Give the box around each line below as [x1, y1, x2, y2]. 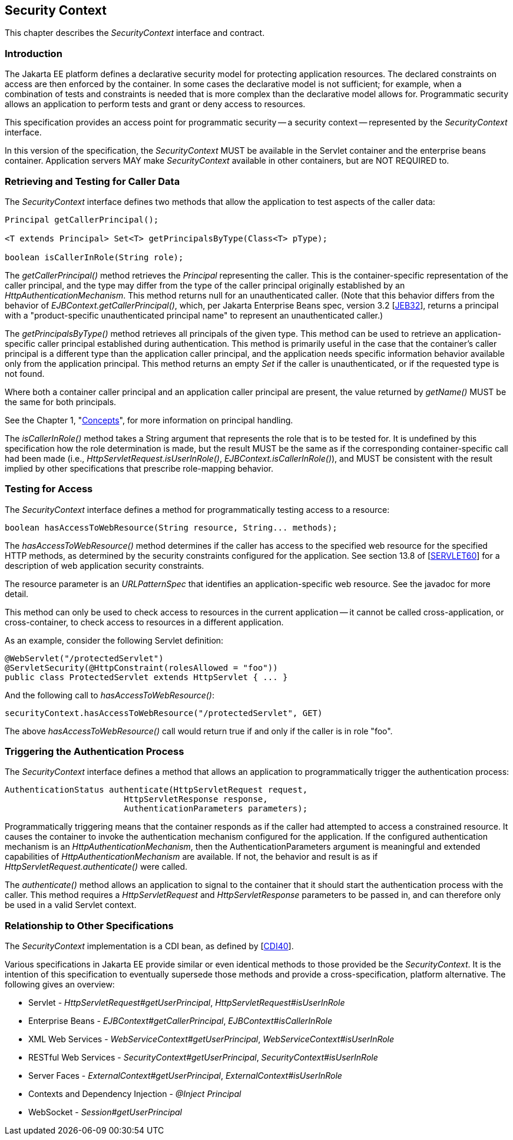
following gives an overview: [5, 979, 115, 990]
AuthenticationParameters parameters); [124, 804, 308, 814]
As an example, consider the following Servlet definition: [5, 635, 224, 645]
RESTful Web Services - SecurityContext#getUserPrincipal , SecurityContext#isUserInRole [28, 1052, 378, 1063]
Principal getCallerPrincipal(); [5, 214, 159, 224]
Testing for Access [5, 483, 93, 495]
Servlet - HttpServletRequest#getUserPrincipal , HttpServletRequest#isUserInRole [28, 997, 345, 1008]
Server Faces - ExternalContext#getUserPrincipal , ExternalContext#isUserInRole [28, 1071, 342, 1081]
